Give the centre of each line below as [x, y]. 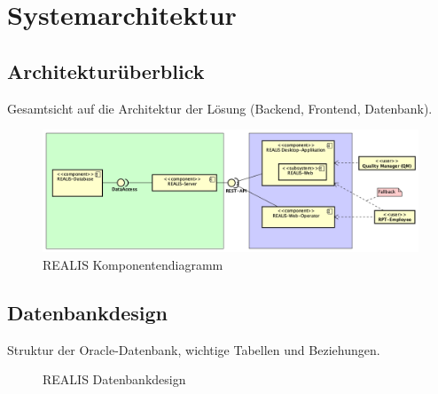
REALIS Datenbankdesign [114, 379]
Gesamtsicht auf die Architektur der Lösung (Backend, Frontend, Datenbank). [220, 108]
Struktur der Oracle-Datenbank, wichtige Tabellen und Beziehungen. [194, 349]
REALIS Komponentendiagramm [133, 265]
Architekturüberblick [106, 71]
